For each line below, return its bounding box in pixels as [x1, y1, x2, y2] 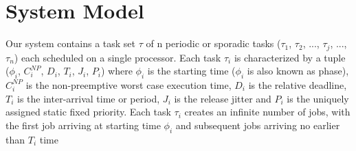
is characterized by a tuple [234, 50, 346, 64]
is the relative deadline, [248, 77, 347, 92]
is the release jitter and [174, 91, 271, 105]
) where [101, 64, 133, 78]
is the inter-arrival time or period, [17, 91, 160, 105]
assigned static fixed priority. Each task [5, 105, 171, 119]
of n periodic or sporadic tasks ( [146, 36, 281, 51]
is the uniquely [287, 91, 349, 105]
